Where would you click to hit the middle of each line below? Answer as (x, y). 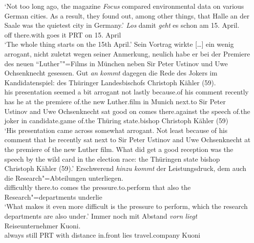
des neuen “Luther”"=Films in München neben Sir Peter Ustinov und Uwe (116, 63)
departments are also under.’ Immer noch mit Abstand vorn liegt (101, 216)
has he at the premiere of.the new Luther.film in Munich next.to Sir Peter (115, 101)
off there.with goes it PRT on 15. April (63, 34)
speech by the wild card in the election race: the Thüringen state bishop (112, 159)
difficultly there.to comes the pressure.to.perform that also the (98, 187)
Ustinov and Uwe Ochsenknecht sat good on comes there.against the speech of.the (127, 111)
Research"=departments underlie (53, 196)
